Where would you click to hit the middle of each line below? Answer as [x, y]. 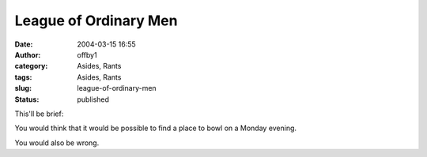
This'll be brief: [39, 114]
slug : [23, 88]
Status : [27, 99]
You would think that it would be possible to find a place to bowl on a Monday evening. [155, 128]
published [93, 99]
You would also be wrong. [57, 143]
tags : [23, 77]
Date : [24, 44]
